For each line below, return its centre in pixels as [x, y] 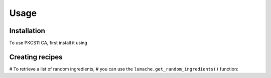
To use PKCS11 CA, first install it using [48, 43]
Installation [27, 31]
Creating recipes [36, 57]
